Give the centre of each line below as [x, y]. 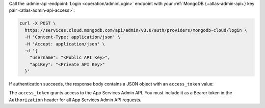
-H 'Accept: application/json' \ [65, 44]
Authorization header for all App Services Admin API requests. [75, 100]
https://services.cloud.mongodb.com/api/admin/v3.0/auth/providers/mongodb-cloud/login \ [136, 30]
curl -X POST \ [38, 23]
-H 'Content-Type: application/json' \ [73, 37]
